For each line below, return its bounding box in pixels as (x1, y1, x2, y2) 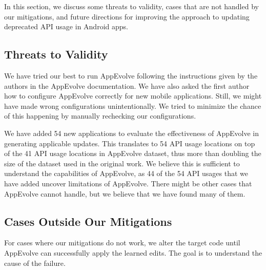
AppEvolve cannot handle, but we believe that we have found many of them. (4, 188, 245, 199)
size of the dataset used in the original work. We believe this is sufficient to (4, 158, 240, 168)
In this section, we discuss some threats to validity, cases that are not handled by (4, 1, 259, 11)
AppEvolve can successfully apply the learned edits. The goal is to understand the (4, 247, 262, 258)
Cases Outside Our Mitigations (4, 213, 172, 229)
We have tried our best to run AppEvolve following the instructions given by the (4, 70, 258, 81)
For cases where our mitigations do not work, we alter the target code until (4, 237, 240, 248)
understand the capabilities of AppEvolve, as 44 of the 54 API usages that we (4, 168, 249, 179)
